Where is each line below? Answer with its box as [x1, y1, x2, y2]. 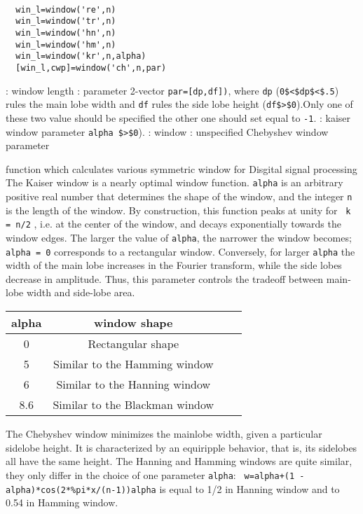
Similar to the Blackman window [53, 396, 214, 413]
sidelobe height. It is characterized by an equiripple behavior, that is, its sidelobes [6, 440, 357, 454]
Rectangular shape [88, 335, 179, 352]
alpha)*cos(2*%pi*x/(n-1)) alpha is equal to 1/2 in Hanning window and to [6, 481, 340, 496]
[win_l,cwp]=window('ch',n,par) [15, 62, 167, 73]
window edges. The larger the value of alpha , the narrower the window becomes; [6, 230, 352, 244]
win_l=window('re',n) [15, 4, 116, 15]
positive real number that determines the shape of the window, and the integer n [6, 189, 352, 203]
